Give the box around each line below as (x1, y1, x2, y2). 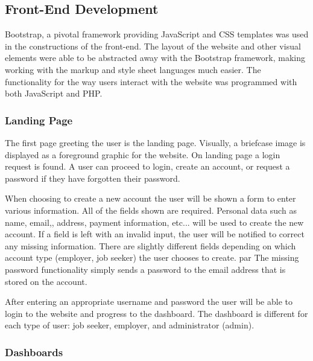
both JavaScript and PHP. (5, 87, 103, 100)
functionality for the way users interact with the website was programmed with (5, 75, 297, 88)
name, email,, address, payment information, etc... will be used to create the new (5, 216, 304, 228)
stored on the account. (5, 275, 87, 287)
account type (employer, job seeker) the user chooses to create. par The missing (5, 251, 299, 264)
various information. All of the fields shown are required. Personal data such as (5, 203, 297, 216)
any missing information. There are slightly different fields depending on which (5, 239, 296, 252)
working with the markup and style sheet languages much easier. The (5, 63, 261, 75)
